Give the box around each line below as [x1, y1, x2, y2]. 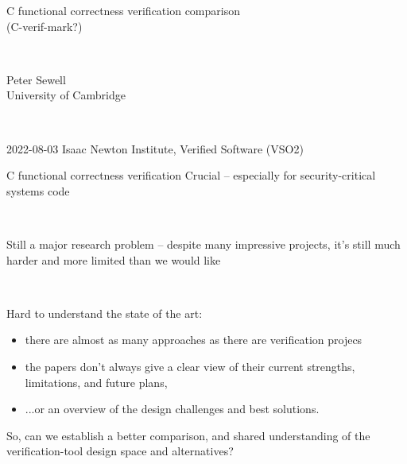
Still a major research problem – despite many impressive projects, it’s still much [6, 235, 401, 252]
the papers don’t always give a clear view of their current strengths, [25, 358, 355, 374]
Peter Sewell [6, 71, 66, 87]
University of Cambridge [6, 87, 126, 103]
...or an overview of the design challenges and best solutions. [25, 400, 320, 417]
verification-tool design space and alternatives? [6, 443, 234, 459]
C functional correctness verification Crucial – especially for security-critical [6, 167, 376, 184]
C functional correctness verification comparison [6, 2, 240, 18]
